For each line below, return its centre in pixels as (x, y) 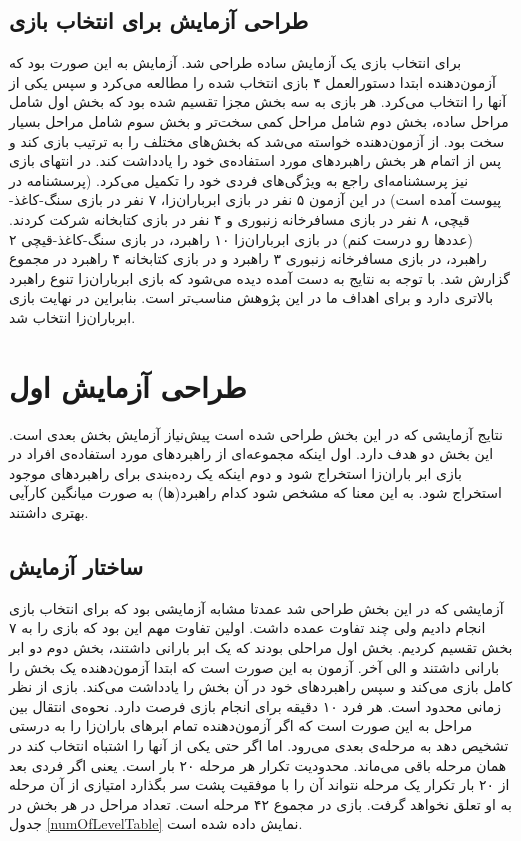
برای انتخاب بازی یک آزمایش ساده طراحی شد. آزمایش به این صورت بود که (235, 62)
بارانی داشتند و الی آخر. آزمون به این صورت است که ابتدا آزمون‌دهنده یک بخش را (254, 666)
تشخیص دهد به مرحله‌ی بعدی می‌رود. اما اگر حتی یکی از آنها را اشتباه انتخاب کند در (259, 744)
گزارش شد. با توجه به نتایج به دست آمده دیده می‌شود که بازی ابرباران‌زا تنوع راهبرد (259, 277)
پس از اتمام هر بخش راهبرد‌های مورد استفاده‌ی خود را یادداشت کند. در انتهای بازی (255, 160)
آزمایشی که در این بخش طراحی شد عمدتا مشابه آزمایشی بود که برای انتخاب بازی (256, 607)
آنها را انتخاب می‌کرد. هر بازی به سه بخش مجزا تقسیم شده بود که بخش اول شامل (258, 101)
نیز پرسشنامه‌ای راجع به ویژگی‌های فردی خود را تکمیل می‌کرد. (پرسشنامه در (239, 179)
